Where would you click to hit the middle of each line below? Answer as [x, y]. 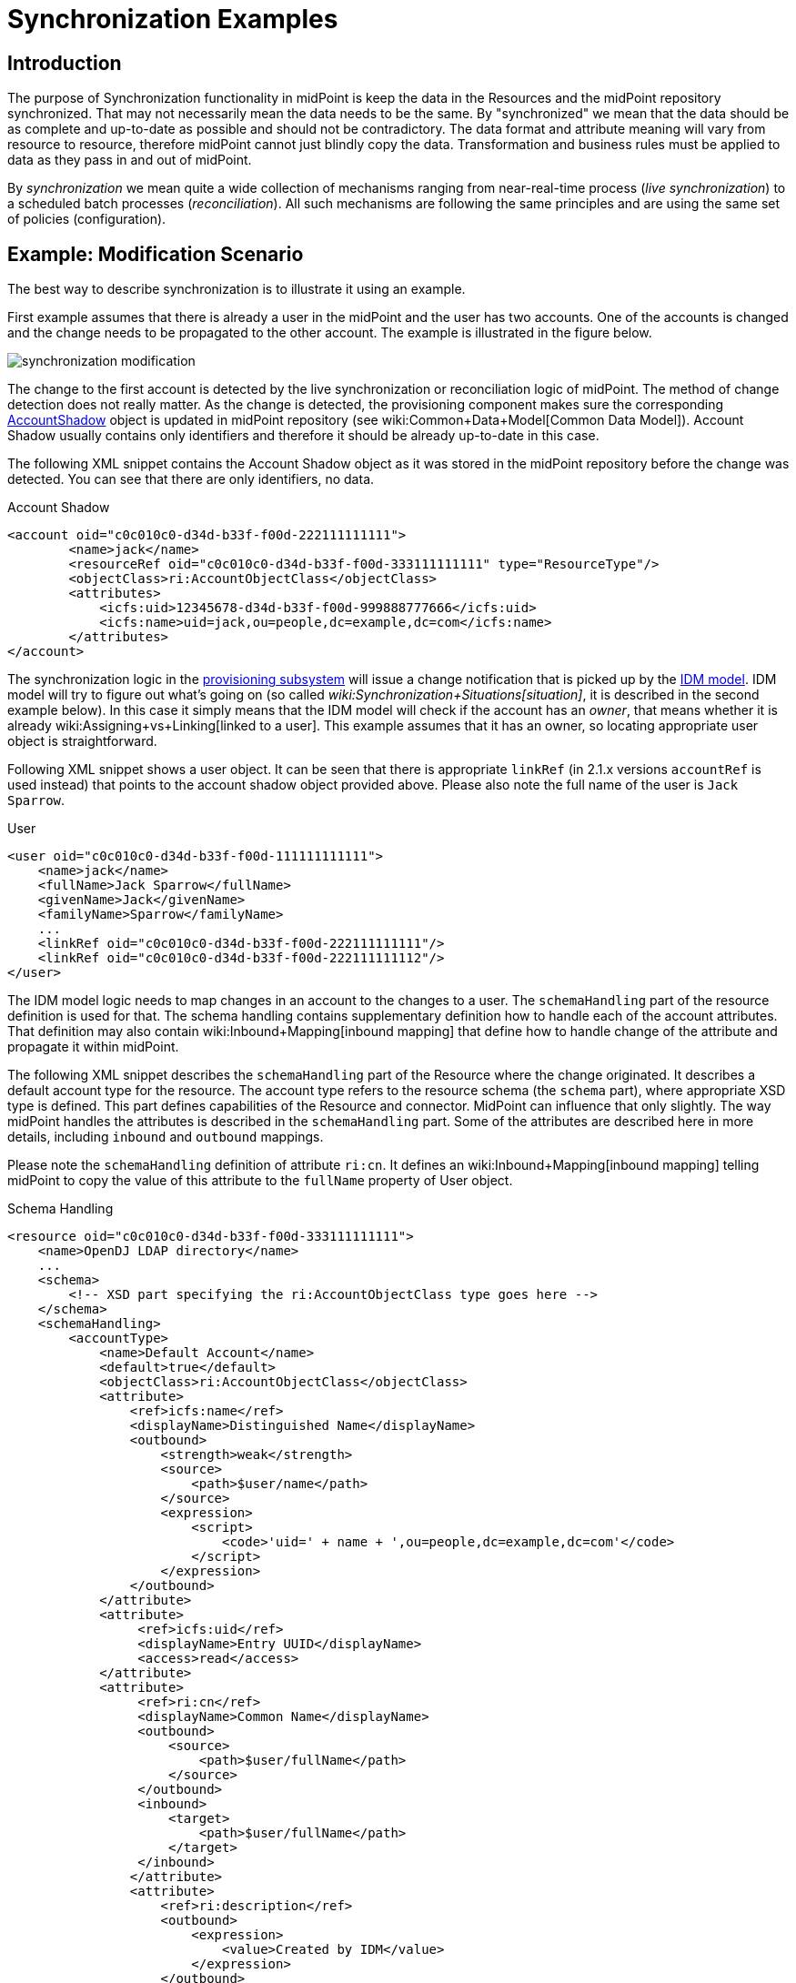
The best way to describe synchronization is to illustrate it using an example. [237, 289]
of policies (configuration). [87, 219]
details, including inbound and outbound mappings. [166, 1137]
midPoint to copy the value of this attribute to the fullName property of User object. [260, 1181]
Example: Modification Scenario [156, 254]
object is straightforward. [82, 741]
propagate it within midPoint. [93, 1047]
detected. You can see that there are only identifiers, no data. [191, 479]
